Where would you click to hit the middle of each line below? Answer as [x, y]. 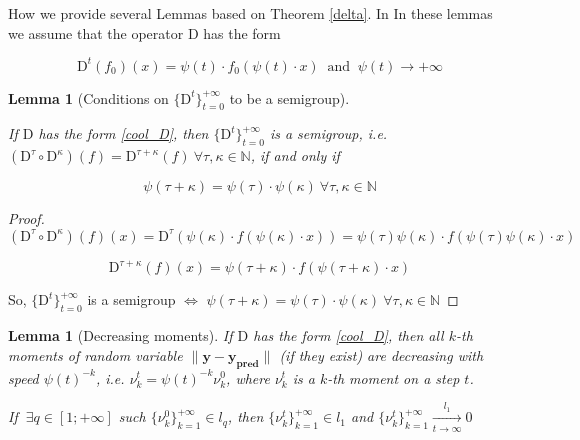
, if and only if [295, 155]
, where [248, 377]
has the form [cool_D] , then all [348, 335]
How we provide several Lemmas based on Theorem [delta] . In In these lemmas [250, 13]
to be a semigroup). [289, 97]
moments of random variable [95, 354]
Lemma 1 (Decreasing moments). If [120, 335]
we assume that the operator [96, 32]
